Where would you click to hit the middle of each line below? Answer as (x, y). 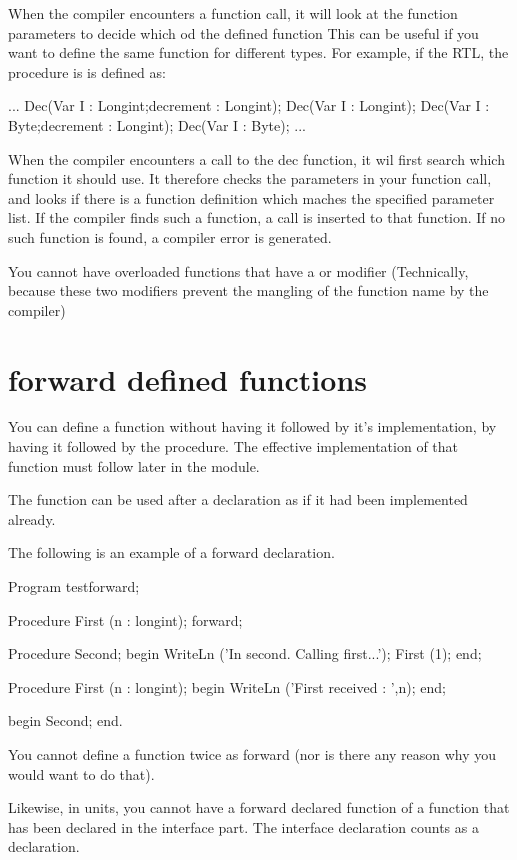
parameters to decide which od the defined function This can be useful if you (243, 32)
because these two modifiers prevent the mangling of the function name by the (248, 290)
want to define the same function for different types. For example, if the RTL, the (258, 52)
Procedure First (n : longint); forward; (125, 619)
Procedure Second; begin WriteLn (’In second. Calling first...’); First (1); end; (245, 653)
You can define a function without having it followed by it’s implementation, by (252, 426)
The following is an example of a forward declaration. (171, 552)
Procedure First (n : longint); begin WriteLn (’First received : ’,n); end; (227, 686)
